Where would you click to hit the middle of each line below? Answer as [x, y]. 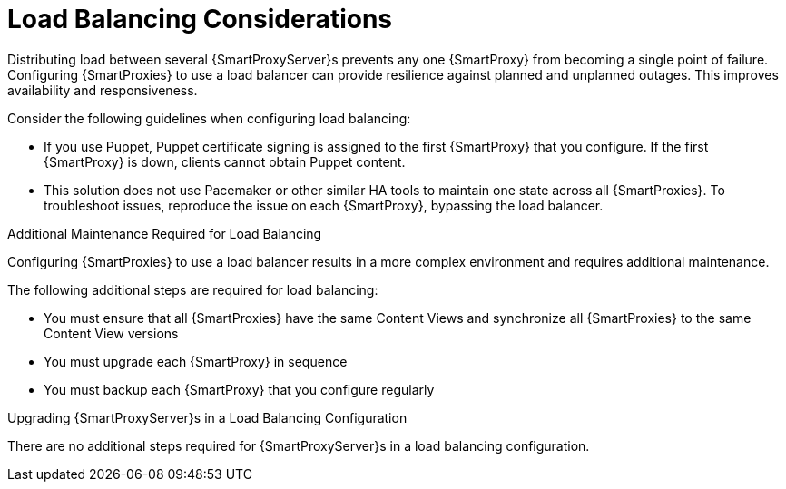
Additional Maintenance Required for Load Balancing [165, 233]
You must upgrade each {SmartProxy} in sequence [196, 361]
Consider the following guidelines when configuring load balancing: [209, 118]
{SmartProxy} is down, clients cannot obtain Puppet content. [225, 161]
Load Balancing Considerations [200, 19]
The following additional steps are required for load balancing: [193, 289]
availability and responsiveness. [103, 90]
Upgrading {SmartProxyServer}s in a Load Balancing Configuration [207, 417]
